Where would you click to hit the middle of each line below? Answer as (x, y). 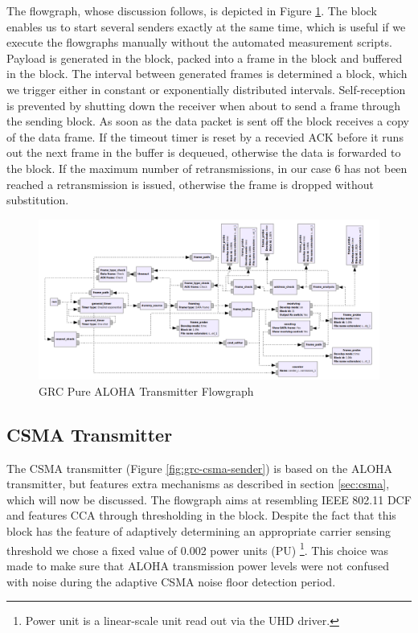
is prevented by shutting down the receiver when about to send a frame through (204, 105)
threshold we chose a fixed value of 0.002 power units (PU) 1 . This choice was (198, 549)
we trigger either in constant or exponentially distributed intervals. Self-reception (206, 89)
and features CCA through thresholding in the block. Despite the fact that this (201, 515)
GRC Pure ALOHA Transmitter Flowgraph (146, 390)
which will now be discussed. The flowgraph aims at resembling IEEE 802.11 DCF (209, 499)
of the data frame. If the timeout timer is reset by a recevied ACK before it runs (205, 136)
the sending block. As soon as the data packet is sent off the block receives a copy (208, 121)
